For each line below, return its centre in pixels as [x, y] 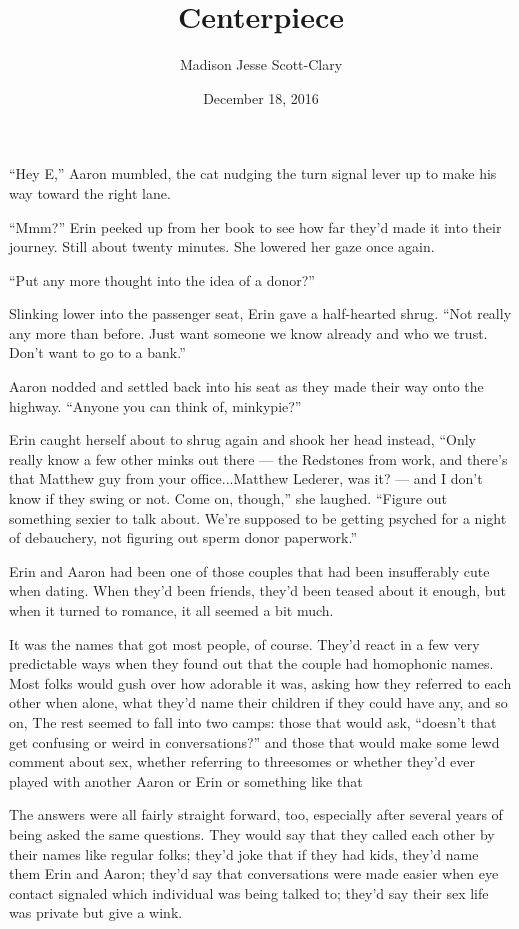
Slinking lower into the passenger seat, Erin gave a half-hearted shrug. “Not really [260, 313]
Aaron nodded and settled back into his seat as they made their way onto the [246, 386]
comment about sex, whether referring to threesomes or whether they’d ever [242, 761]
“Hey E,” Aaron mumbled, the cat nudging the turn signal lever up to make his [253, 173]
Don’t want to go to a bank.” [97, 352]
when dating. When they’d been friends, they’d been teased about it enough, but [257, 590]
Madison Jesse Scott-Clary [261, 64]
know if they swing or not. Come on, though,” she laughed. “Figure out [228, 498]
